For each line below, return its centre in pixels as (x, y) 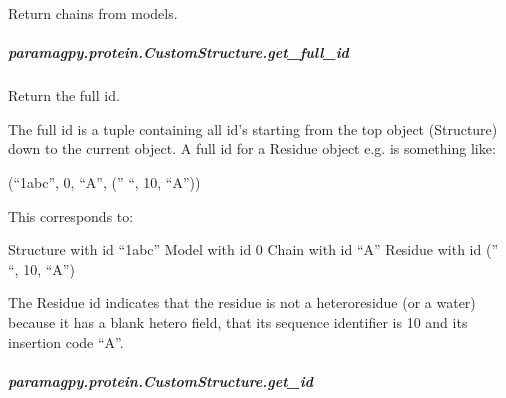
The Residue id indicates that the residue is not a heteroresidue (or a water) (242, 302)
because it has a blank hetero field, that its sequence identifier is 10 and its (238, 321)
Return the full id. (64, 95)
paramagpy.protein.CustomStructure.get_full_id (178, 52)
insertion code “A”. (66, 341)
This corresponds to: (71, 215)
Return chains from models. (93, 13)
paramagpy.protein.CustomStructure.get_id (160, 380)
